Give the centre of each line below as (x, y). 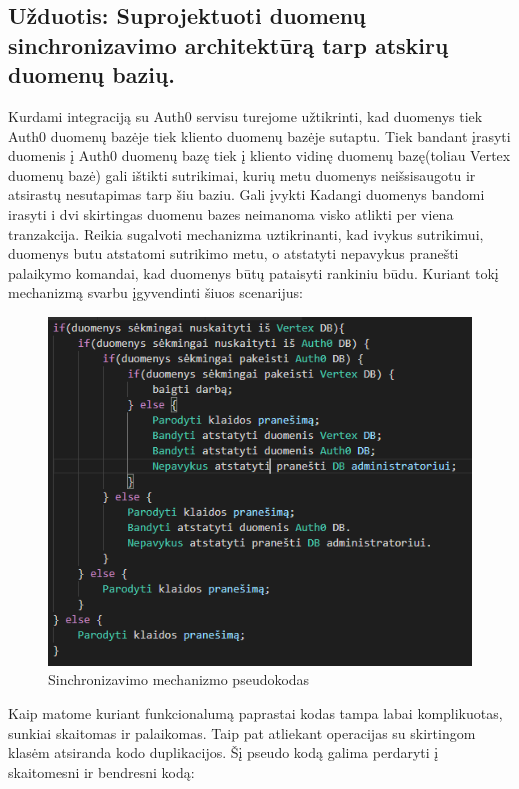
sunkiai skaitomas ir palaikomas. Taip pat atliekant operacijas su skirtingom (242, 732)
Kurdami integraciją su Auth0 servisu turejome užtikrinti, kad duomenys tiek (245, 115)
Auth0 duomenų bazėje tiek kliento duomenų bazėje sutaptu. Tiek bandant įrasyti (259, 135)
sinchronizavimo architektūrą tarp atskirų (228, 44)
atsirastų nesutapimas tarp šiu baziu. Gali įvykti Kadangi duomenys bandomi (246, 194)
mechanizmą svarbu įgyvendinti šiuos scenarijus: (155, 292)
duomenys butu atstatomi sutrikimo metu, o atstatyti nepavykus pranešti (233, 253)
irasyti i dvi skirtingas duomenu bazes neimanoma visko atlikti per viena (231, 213)
